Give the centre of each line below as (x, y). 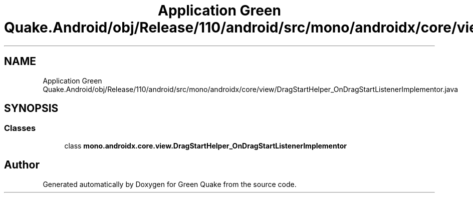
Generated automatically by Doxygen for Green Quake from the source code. (170, 184)
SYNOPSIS (31, 108)
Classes (20, 128)
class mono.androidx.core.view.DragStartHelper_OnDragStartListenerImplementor (205, 145)
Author (22, 165)
